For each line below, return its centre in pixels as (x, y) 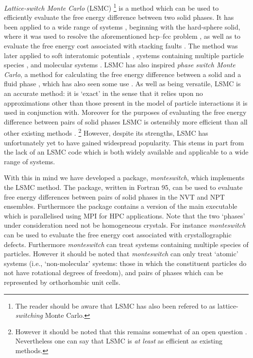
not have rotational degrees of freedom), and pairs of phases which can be (114, 272)
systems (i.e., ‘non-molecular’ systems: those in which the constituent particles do (125, 263)
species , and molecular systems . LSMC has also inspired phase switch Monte (120, 65)
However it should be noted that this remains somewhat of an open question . (131, 331)
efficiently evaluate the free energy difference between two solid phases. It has (119, 17)
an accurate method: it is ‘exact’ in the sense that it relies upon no (103, 93)
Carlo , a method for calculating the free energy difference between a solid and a (123, 74)
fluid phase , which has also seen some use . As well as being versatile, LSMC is (122, 84)
